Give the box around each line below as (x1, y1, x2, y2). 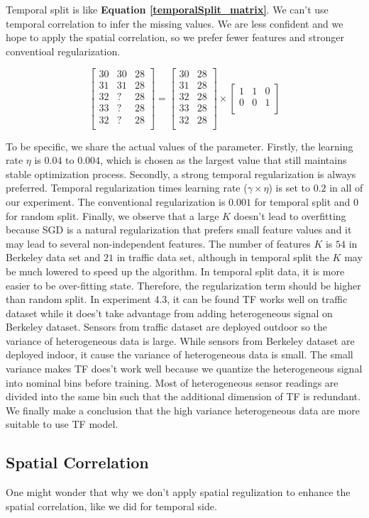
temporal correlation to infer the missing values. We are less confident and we (6, 16, 343, 31)
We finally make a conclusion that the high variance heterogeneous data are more (6, 402, 360, 417)
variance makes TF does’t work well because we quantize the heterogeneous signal (6, 361, 363, 376)
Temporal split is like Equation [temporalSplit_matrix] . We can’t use (6, 2, 329, 16)
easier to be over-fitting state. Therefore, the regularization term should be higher (6, 277, 361, 292)
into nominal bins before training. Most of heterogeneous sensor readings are (6, 375, 338, 390)
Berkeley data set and (6, 250, 101, 265)
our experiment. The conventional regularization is (6, 194, 226, 209)
